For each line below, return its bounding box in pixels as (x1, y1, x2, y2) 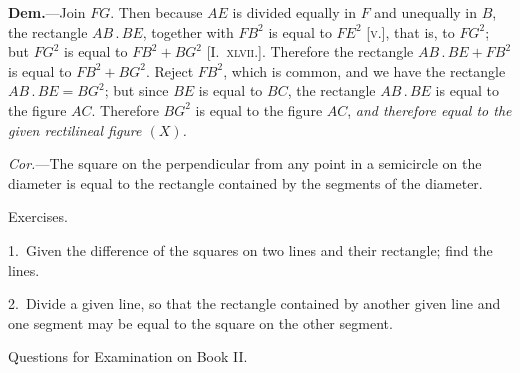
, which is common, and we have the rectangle (223, 60, 506, 81)
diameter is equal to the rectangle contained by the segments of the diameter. (8, 172, 483, 193)
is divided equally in (232, 2, 356, 22)
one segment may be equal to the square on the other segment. (8, 312, 393, 333)
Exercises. (8, 206, 68, 227)
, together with (142, 21, 234, 42)
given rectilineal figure (8, 119, 142, 140)
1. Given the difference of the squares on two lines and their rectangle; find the (8, 239, 493, 260)
